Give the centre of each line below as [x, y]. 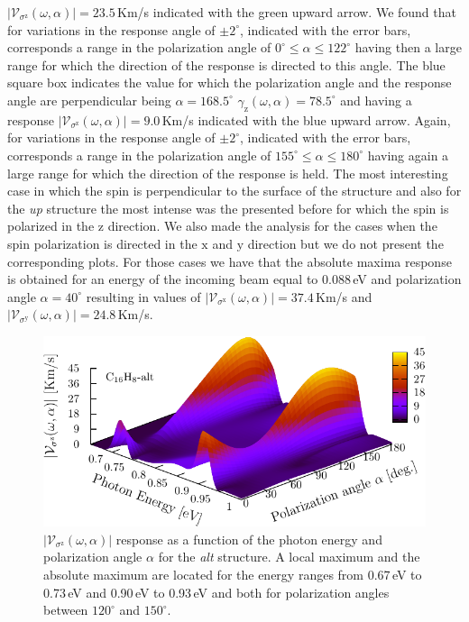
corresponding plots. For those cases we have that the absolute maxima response [230, 261]
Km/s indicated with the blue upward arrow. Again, [306, 119]
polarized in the [51, 226]
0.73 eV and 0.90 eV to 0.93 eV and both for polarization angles [216, 592]
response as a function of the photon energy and [249, 539]
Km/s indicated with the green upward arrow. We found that [287, 12]
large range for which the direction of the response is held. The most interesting [228, 173]
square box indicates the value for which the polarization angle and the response [230, 82]
